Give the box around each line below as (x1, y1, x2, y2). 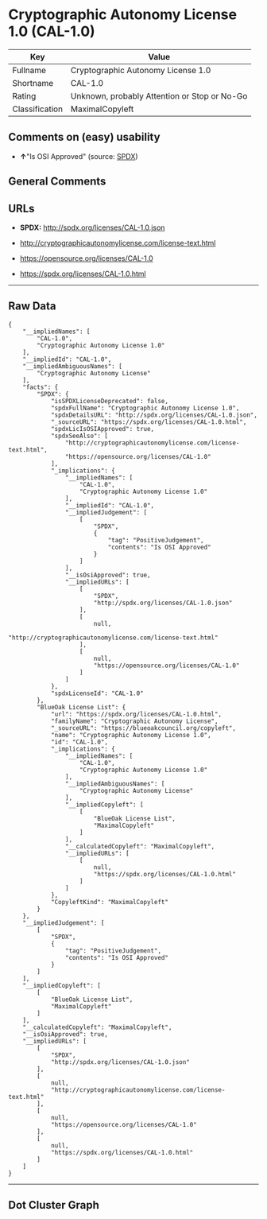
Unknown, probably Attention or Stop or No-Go (70, 90, 248, 101)
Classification (12, 103, 64, 115)
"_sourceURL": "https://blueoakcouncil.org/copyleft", (50, 724, 237, 732)
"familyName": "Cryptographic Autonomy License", (50, 717, 219, 725)
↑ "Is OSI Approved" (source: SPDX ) (19, 151, 138, 161)
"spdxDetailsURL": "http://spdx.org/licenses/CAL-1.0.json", (50, 411, 258, 419)
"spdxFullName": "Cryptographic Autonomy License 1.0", (50, 404, 240, 412)
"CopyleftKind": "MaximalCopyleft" (50, 898, 169, 906)
